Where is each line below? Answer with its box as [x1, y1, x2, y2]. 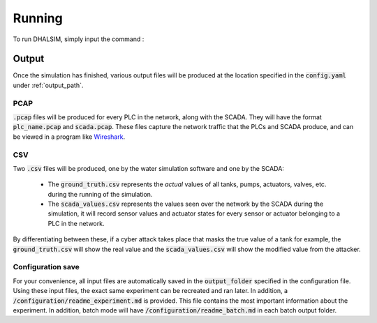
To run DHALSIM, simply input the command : [13, 35, 145, 43]
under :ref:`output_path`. [13, 81, 84, 89]
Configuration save [13, 262, 80, 272]
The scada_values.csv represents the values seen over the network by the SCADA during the [47, 200, 324, 209]
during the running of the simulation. [47, 190, 153, 198]
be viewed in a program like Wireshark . [13, 133, 126, 141]
